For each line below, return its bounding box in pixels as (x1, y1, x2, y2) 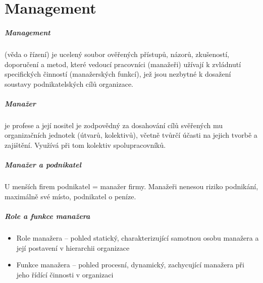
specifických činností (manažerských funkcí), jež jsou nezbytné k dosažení (5, 69, 231, 79)
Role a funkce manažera (5, 211, 90, 221)
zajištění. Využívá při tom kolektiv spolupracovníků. (5, 140, 166, 150)
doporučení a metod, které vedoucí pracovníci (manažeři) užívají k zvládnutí (5, 59, 241, 69)
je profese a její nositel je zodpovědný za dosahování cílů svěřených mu (5, 120, 223, 130)
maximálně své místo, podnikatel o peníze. (5, 191, 136, 201)
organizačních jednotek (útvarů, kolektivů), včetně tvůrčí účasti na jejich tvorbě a (5, 130, 257, 140)
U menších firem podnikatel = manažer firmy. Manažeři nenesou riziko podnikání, (5, 181, 258, 192)
